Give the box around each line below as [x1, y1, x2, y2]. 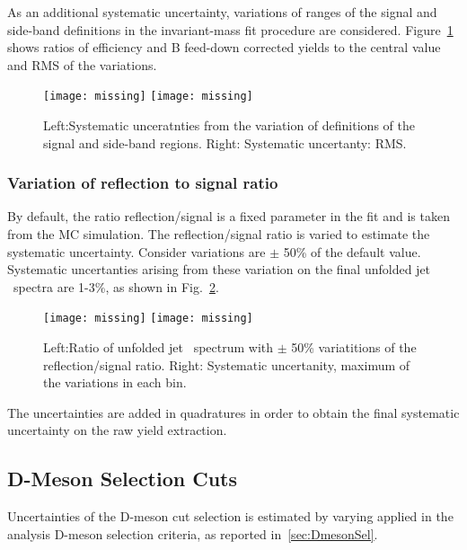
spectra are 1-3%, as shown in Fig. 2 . [13, 277, 219, 296]
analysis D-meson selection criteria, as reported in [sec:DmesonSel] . [7, 524, 378, 543]
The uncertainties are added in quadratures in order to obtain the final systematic [7, 403, 460, 421]
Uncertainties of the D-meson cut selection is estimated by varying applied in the [7, 507, 454, 526]
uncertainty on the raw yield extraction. [7, 421, 227, 439]
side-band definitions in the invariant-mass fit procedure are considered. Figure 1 [7, 20, 454, 39]
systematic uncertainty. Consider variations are [7, 242, 266, 261]
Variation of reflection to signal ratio [7, 172, 278, 194]
